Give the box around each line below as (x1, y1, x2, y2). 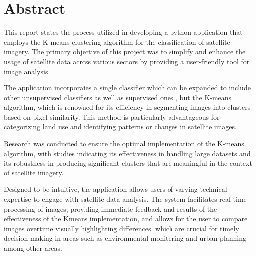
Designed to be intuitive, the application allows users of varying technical (4, 184, 227, 194)
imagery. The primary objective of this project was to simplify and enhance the (4, 46, 246, 57)
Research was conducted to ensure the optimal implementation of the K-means (4, 138, 244, 149)
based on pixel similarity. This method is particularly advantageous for (4, 111, 220, 122)
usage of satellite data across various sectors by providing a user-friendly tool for (4, 56, 250, 66)
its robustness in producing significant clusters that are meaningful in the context (4, 158, 252, 168)
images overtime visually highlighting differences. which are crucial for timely (4, 223, 239, 233)
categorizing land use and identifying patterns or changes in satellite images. (4, 121, 237, 132)
